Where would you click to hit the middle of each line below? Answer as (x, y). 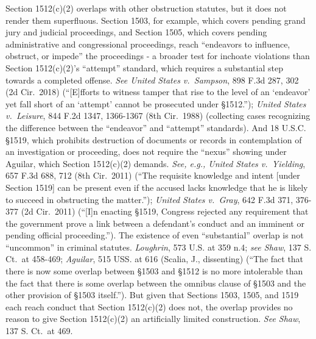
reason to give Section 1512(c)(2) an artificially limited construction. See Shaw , (153, 319)
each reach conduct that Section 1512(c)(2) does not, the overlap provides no (149, 306)
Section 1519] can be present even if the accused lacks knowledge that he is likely (157, 187)
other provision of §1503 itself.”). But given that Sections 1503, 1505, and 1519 (152, 295)
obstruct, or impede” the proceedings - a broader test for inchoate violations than (158, 56)
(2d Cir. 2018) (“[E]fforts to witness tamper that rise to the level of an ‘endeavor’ (158, 92)
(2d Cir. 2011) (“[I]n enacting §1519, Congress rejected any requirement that (165, 211)
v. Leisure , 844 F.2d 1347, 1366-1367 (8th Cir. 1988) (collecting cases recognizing (158, 116)
